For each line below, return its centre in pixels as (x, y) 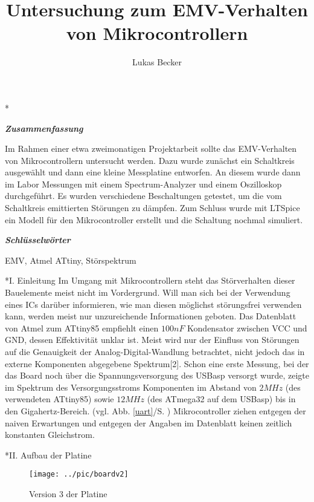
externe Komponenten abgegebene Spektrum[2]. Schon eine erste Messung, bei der (157, 363)
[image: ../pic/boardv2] (79, 474)
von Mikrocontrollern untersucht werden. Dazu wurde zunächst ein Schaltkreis (150, 160)
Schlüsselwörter (38, 240)
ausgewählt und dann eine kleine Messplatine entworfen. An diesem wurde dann (153, 172)
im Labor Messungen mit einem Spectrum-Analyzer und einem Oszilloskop (143, 184)
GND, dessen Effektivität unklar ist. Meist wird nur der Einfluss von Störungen (152, 340)
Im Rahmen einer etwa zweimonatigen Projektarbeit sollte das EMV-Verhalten (151, 148)
